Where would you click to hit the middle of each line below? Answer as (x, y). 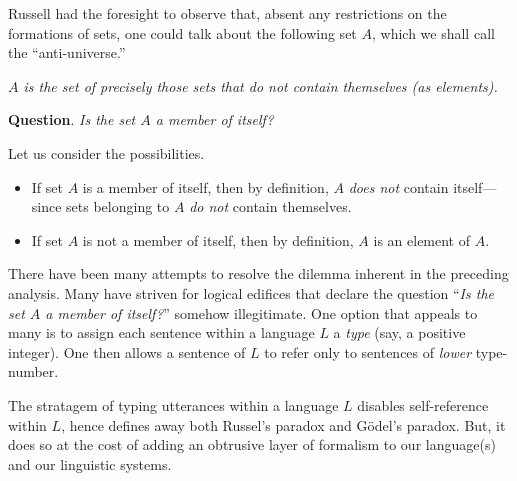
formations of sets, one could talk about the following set (182, 32)
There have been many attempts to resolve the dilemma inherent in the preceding (258, 273)
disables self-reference (423, 404)
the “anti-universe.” (67, 52)
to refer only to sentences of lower (368, 351)
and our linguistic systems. (90, 463)
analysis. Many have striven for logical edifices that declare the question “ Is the (251, 292)
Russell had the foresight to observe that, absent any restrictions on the (227, 13)
